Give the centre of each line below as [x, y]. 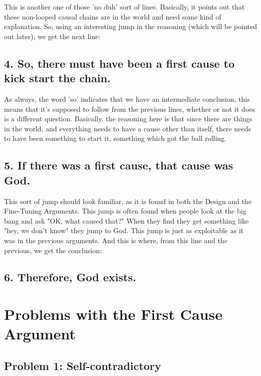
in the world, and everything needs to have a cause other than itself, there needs [127, 128]
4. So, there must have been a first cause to [119, 63]
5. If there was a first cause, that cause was [119, 165]
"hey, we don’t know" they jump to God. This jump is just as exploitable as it [124, 230]
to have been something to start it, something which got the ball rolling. [115, 138]
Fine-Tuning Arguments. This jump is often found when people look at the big [125, 211]
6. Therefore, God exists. [70, 277]
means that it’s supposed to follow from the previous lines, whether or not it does [130, 109]
